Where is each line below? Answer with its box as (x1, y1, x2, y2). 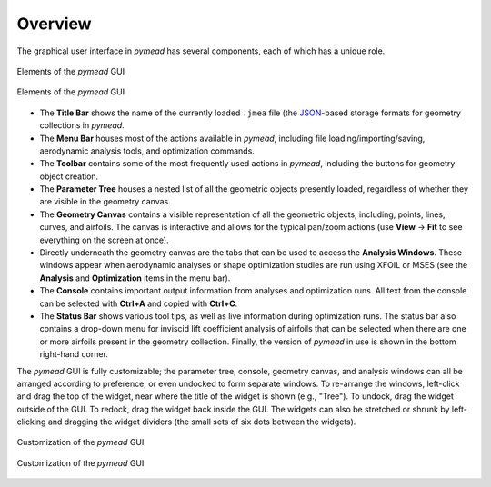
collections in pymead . (39, 120, 125, 131)
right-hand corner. (39, 349, 109, 360)
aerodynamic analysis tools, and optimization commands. (39, 145, 255, 156)
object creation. (39, 171, 99, 182)
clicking (16, 416, 46, 427)
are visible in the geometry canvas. (39, 196, 172, 207)
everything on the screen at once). (39, 234, 169, 245)
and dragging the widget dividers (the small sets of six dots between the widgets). (47, 416, 356, 427)
